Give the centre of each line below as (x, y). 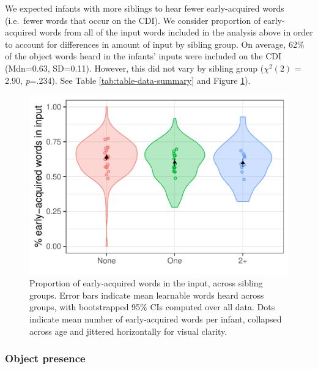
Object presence (45, 358)
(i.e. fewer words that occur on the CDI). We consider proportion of (133, 20)
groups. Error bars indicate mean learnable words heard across (147, 295)
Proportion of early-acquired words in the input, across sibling (146, 283)
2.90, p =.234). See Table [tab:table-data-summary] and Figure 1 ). (128, 80)
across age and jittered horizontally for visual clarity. (128, 331)
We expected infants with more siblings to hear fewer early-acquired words (145, 8)
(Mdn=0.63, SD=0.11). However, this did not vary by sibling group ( (135, 68)
